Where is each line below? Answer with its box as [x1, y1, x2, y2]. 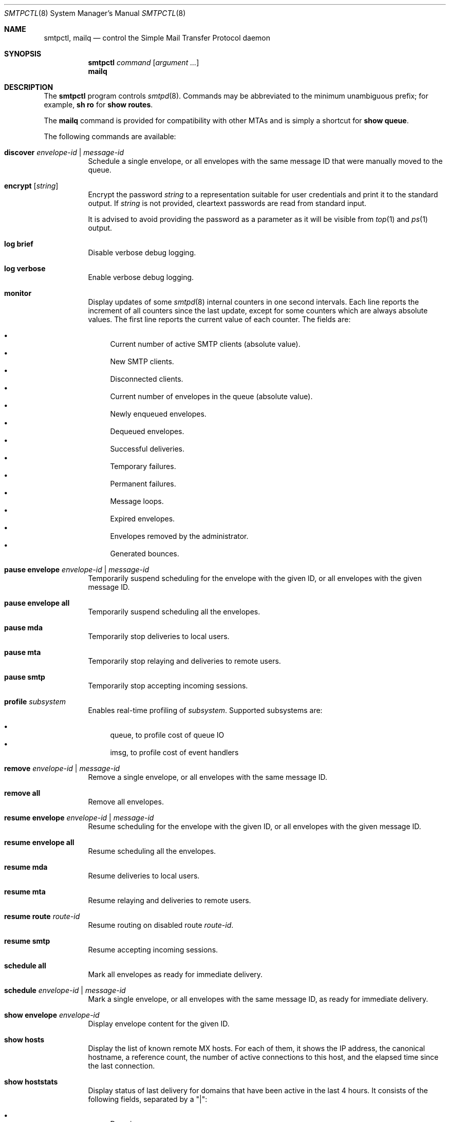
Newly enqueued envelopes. [110, 409, 207, 418]
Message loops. [110, 497, 164, 506]
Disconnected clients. [110, 375, 183, 383]
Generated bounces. [110, 549, 179, 558]
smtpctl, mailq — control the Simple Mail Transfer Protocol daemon [44, 33, 271, 42]
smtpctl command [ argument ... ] [88, 58, 199, 67]
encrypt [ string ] [4, 181, 59, 190]
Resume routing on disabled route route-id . [88, 921, 234, 929]
